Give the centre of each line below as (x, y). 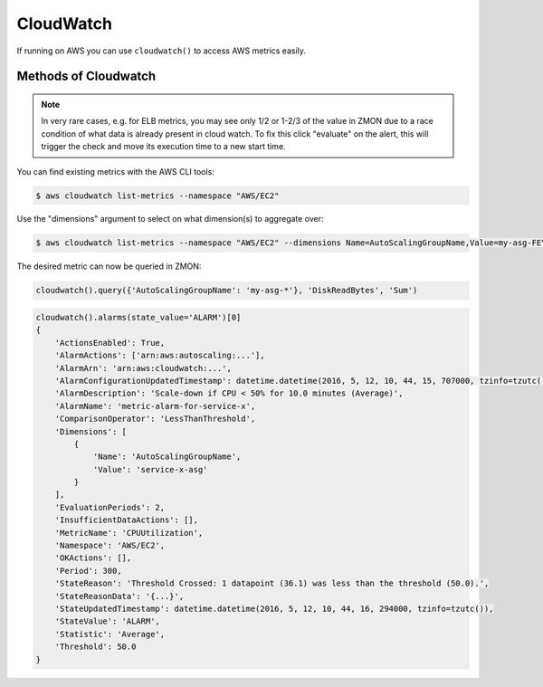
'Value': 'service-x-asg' (150, 469)
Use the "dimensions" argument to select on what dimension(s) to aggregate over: (171, 219)
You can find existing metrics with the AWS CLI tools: (115, 171)
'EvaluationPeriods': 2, (110, 507)
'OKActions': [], (93, 558)
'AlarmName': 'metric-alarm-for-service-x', (155, 406)
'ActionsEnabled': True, (110, 343)
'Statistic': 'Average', (110, 634)
